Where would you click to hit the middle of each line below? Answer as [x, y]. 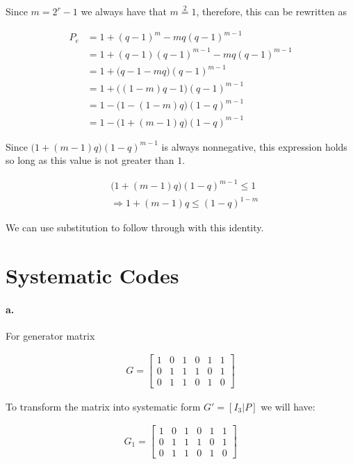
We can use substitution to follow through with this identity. [135, 227]
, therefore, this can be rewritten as [271, 11]
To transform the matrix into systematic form [103, 406]
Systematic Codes [92, 275]
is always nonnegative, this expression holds [254, 146]
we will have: [288, 406]
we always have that [124, 11]
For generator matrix [50, 335]
